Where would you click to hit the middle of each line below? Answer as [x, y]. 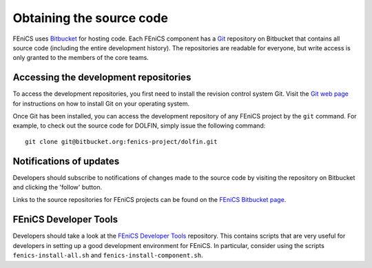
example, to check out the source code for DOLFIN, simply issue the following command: [139, 126]
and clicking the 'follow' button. [58, 187]
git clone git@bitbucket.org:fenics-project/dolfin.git [121, 142]
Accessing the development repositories [102, 78]
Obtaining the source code [91, 18]
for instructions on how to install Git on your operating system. [101, 103]
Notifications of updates [66, 161]
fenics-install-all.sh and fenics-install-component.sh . [108, 256]
